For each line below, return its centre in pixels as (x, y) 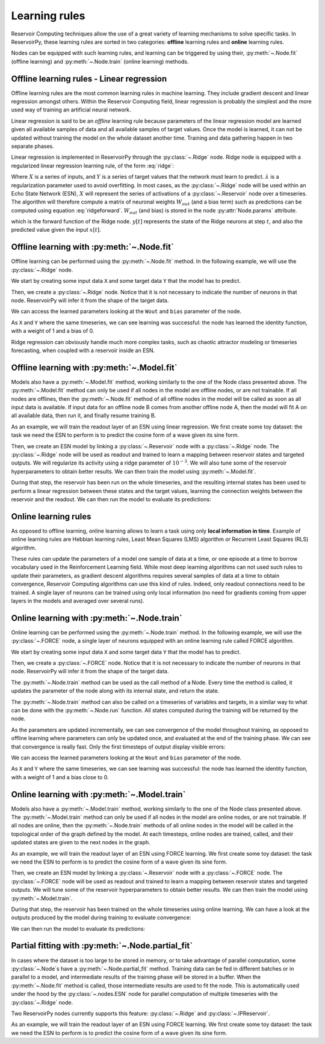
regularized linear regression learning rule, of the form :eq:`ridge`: (93, 165)
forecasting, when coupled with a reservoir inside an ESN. (83, 350)
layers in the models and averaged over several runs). (78, 601)
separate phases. (32, 146)
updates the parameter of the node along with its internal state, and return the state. (115, 691)
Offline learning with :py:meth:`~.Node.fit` (92, 247)
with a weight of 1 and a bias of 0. (53, 331)
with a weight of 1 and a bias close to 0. (60, 777)
